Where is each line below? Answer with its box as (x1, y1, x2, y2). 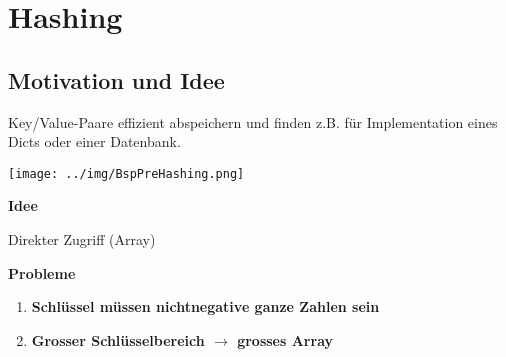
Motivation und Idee (8, 64, 225, 95)
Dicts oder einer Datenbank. (8, 131, 181, 152)
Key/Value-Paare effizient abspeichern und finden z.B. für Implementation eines (8, 111, 498, 132)
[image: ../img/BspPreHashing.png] (8, 166, 245, 181)
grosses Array (237, 329, 334, 350)
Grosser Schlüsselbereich (31, 329, 205, 350)
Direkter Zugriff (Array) (8, 229, 156, 250)
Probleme (8, 262, 76, 283)
